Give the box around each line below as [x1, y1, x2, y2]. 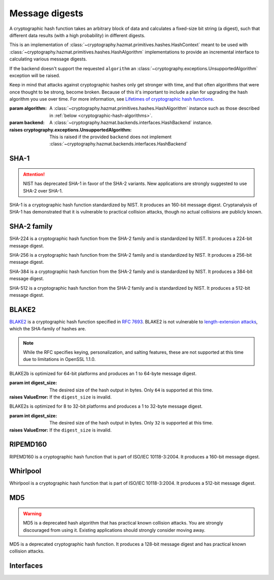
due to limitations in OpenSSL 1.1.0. [23, 356, 96, 362]
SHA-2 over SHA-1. [23, 188, 63, 194]
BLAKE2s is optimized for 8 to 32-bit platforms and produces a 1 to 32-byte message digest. [9, 403, 203, 409]
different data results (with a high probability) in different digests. [9, 32, 146, 38]
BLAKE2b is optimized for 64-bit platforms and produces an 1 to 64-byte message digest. [9, 370, 197, 376]
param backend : [9, 119, 45, 126]
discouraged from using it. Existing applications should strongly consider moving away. [23, 527, 205, 533]
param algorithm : [9, 105, 47, 111]
